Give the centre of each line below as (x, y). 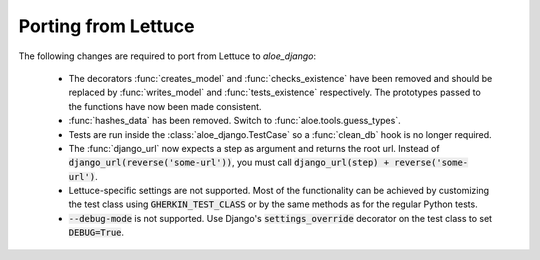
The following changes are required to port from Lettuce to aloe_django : (167, 56)
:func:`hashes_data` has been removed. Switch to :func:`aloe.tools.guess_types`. (234, 121)
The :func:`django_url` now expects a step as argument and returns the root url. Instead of (254, 148)
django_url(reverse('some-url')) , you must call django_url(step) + (229, 162)
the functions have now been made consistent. (165, 106)
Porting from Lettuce (106, 26)
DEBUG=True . (96, 232)
